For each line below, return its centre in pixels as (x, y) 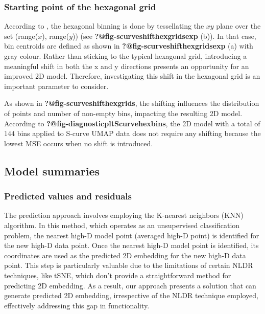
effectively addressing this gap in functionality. (77, 305)
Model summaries (52, 171)
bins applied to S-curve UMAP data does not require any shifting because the (139, 133)
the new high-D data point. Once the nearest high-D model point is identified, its (131, 245)
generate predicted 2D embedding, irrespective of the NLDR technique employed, (131, 295)
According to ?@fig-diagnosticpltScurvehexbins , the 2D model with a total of (132, 123)
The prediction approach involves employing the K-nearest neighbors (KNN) (124, 215)
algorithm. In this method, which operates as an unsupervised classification (122, 225)
